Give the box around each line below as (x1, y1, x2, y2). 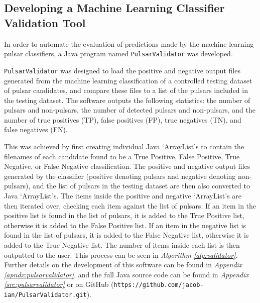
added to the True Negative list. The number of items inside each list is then (4, 240, 240, 250)
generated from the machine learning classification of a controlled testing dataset (4, 75, 252, 85)
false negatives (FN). (4, 124, 68, 135)
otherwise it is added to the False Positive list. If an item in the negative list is (4, 220, 246, 230)
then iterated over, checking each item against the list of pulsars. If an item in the (4, 200, 256, 211)
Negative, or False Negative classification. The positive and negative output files (4, 161, 250, 171)
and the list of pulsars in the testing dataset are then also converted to (32, 180, 250, 191)
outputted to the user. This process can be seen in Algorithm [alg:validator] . (4, 249, 238, 260)
